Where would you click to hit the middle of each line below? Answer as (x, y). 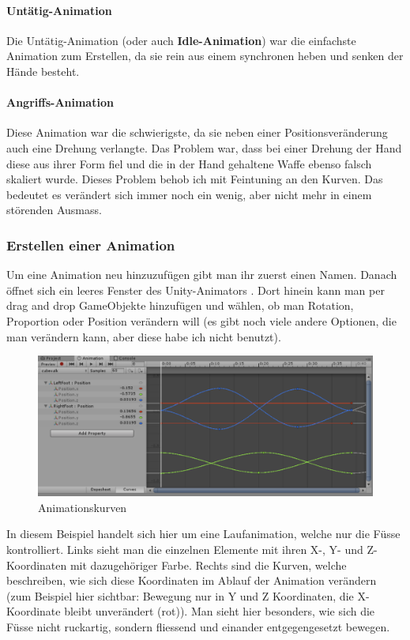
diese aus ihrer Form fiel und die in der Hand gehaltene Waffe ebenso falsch (189, 163)
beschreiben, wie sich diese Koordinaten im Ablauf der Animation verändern (192, 580)
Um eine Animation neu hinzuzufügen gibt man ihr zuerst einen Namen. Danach (202, 275)
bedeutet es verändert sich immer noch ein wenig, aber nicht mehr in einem (189, 194)
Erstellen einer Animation (91, 245)
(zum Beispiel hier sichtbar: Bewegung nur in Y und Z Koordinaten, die (180, 595)
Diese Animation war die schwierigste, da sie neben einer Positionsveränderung (197, 132)
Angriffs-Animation (60, 102)
